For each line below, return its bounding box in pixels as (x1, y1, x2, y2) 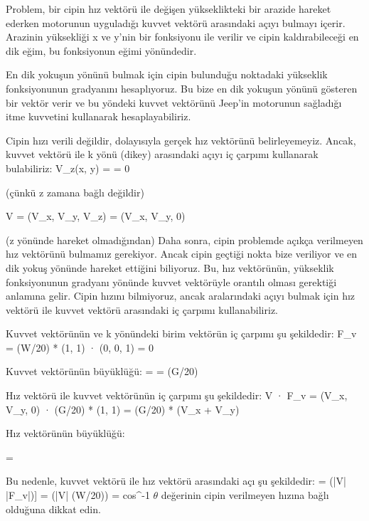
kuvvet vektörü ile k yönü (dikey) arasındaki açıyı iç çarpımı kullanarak (6, 147, 319, 162)
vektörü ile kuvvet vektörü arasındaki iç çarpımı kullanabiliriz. (6, 302, 278, 317)
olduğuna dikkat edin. (6, 501, 101, 516)
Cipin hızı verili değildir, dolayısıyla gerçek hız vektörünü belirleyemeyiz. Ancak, (6, 132, 356, 147)
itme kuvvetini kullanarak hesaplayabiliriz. (6, 109, 191, 124)
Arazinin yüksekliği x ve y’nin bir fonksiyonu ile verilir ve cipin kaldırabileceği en (6, 29, 359, 44)
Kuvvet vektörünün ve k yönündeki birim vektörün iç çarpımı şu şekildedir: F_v (6, 326, 357, 341)
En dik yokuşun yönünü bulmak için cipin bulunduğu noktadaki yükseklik (6, 67, 328, 82)
